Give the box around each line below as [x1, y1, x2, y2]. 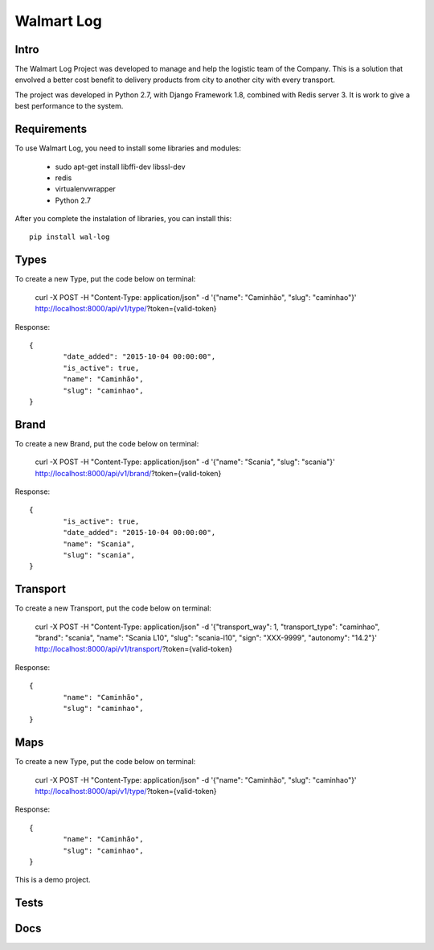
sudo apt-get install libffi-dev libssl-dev [55, 162, 186, 171]
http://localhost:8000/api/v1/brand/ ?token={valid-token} [35, 468, 222, 478]
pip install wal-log [29, 232, 110, 241]
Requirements [14, 122, 88, 136]
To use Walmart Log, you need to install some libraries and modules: [14, 143, 241, 153]
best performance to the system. [14, 101, 124, 111]
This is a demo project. [14, 875, 92, 885]
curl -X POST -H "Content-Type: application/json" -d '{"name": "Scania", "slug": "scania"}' [35, 457, 335, 467]
